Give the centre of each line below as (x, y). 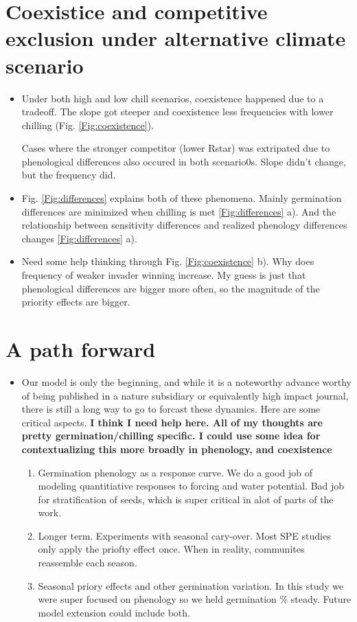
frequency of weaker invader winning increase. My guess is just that (164, 275)
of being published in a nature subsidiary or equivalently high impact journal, (185, 395)
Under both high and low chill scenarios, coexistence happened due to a (173, 98)
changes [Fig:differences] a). (79, 238)
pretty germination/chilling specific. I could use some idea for (171, 436)
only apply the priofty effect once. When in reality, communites (171, 549)
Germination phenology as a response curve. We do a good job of (175, 472)
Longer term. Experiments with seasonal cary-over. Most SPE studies (184, 535)
